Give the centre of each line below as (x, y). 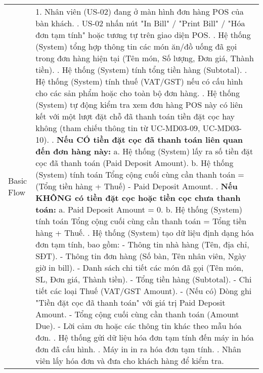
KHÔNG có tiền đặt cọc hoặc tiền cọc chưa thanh (138, 198)
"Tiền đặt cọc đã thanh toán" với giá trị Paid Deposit (130, 302)
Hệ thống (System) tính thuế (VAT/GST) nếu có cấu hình (139, 81)
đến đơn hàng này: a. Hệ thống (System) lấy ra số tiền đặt (144, 151)
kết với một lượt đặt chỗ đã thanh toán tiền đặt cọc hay (135, 116)
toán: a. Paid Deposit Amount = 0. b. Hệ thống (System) (139, 209)
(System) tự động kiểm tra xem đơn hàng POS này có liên (139, 105)
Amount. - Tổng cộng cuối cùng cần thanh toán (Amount (137, 314)
